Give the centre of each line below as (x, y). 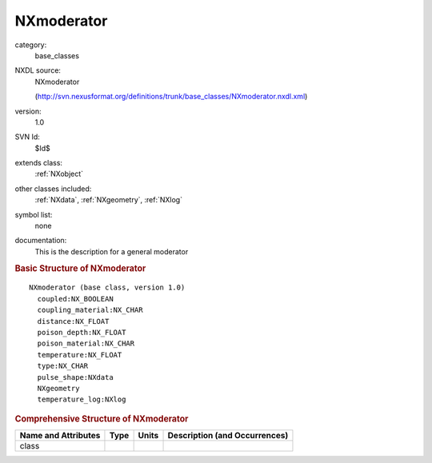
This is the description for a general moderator (112, 251)
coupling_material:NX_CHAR (90, 310)
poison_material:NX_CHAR (86, 343)
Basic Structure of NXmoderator (80, 268)
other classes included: (53, 189)
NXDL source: (38, 70)
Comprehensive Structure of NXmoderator (102, 418)
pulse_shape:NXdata (75, 377)
